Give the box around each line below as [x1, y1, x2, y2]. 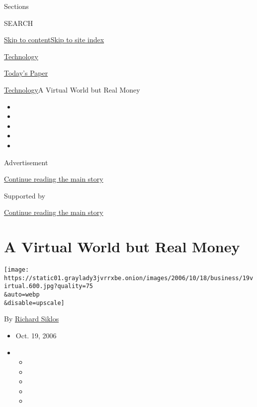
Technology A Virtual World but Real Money [4, 84, 140, 95]
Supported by [4, 190, 45, 201]
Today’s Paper [4, 68, 48, 78]
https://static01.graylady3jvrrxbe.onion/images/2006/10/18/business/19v [4, 274, 254, 282]
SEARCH [4, 17, 33, 28]
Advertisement [4, 157, 48, 167]
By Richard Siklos [4, 313, 59, 324]
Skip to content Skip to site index [4, 34, 104, 45]
